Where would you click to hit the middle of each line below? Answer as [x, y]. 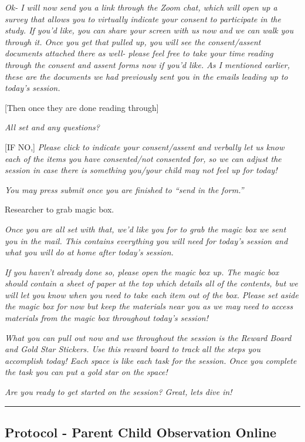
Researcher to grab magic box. [60, 209]
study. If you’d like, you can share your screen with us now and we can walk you [149, 30]
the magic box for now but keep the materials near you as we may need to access [149, 306]
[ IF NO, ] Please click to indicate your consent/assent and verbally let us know [145, 146]
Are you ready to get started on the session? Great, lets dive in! [118, 392]
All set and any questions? [52, 127]
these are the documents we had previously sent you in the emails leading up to [146, 76]
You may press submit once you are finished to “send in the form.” [124, 189]
